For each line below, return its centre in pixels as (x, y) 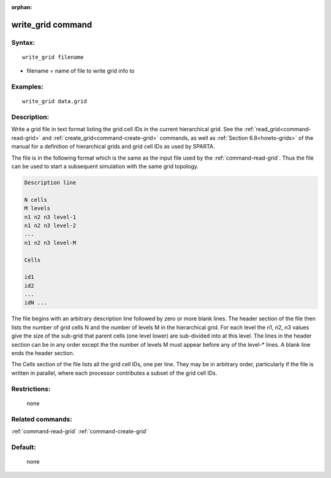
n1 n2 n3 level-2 (50, 225)
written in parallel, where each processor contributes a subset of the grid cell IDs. (114, 373)
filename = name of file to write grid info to (81, 71)
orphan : (22, 7)
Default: (24, 447)
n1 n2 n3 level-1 (50, 217)
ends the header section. (43, 353)
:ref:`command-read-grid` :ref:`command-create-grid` (80, 431)
